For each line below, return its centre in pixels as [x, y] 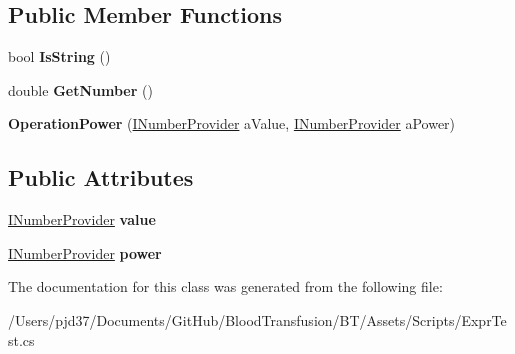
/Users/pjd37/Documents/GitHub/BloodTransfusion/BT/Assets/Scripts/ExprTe [257, 319]
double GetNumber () [80, 89]
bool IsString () [59, 56]
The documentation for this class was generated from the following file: [225, 286]
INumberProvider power [85, 252]
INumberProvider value [82, 219]
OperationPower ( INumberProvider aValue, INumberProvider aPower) [232, 123]
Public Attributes [101, 177]
